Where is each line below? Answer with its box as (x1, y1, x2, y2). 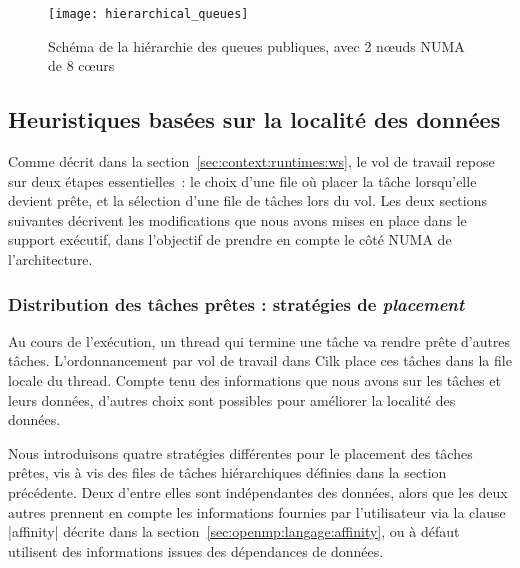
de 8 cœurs (48, 55, 115, 76)
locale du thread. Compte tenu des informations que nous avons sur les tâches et (8, 370, 501, 391)
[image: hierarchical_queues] (48, 7, 249, 21)
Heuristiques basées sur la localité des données (8, 104, 501, 135)
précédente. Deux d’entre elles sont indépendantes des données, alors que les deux (8, 481, 508, 502)
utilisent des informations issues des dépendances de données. (8, 540, 384, 561)
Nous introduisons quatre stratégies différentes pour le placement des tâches (8, 442, 473, 463)
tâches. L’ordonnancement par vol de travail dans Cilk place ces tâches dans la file (8, 350, 512, 371)
